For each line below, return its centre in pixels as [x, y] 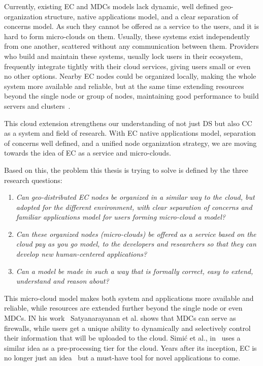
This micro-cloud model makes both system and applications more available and [129, 298]
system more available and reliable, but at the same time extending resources [124, 86]
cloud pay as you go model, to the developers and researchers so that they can [136, 244]
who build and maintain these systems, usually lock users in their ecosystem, [124, 56]
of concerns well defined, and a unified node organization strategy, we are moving [130, 143]
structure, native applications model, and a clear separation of [141, 16]
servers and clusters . [37, 105]
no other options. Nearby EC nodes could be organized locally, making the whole [130, 76]
